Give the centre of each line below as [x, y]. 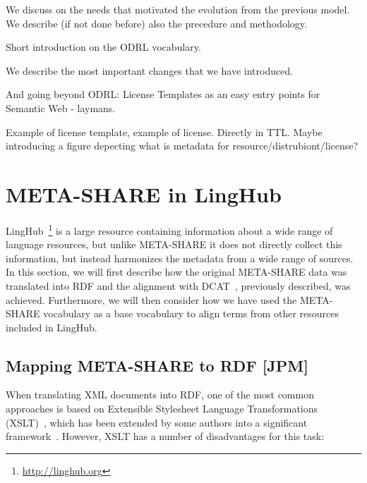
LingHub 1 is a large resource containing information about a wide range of [169, 229]
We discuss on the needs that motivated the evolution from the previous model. [178, 9]
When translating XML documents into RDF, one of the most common [160, 395]
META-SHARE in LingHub [144, 194]
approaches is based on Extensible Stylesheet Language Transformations [162, 409]
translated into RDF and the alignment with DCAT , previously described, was [178, 285]
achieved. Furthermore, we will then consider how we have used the [151, 299]
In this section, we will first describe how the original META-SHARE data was [176, 272]
